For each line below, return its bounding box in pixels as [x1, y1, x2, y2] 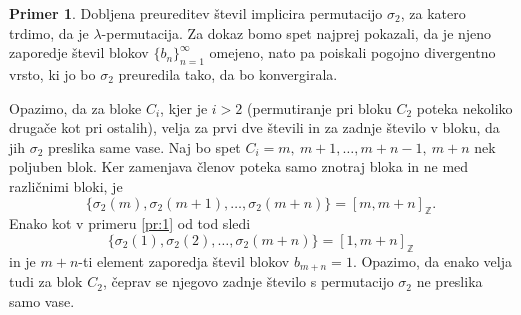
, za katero [400, 3, 466, 23]
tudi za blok [9, 271, 83, 292]
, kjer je [160, 97, 208, 118]
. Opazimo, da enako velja [352, 250, 512, 271]
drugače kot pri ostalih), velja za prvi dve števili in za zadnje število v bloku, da [9, 117, 500, 138]
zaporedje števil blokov [9, 42, 149, 63]
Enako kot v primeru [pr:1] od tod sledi [9, 213, 251, 234]
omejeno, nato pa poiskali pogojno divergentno [209, 42, 496, 63]
